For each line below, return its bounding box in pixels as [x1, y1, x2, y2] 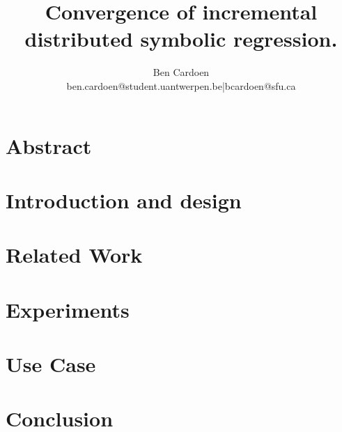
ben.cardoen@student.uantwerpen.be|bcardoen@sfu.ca [66, 78, 296, 93]
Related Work [6, 240, 143, 269]
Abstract [6, 131, 92, 160]
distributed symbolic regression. [24, 24, 338, 53]
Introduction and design [6, 185, 242, 214]
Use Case [6, 350, 96, 378]
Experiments [6, 295, 130, 323]
